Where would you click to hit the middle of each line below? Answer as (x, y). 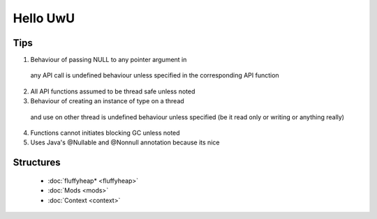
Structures (37, 163)
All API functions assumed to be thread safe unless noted (113, 91)
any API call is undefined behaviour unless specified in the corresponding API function (155, 75)
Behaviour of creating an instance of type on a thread (107, 101)
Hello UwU (44, 18)
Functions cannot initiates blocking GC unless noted (105, 133)
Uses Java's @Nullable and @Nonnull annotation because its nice (125, 142)
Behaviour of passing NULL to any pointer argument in (109, 60)
